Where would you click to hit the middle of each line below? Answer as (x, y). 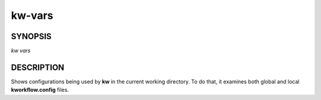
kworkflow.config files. (40, 90)
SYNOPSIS (31, 36)
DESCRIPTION (38, 67)
